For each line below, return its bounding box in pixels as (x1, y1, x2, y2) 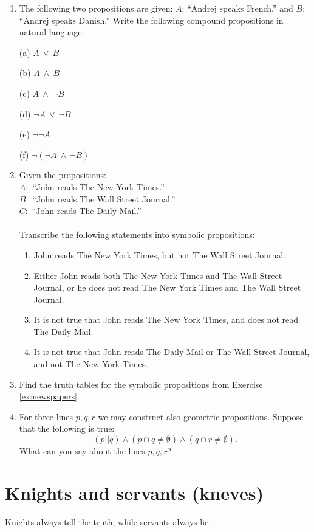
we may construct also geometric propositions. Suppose (98, 410, 304, 423)
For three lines (19, 410, 73, 423)
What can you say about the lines (19, 444, 145, 457)
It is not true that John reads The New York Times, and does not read (33, 313, 299, 326)
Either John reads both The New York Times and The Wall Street (33, 269, 282, 282)
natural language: (19, 26, 84, 38)
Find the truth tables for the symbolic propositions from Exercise (19, 378, 263, 390)
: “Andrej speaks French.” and (182, 2, 293, 14)
